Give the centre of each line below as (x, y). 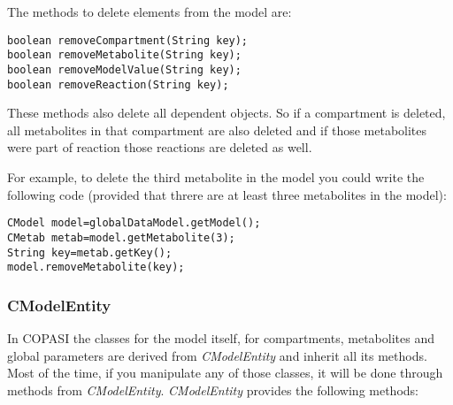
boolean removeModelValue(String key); (124, 69)
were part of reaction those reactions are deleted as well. (160, 147)
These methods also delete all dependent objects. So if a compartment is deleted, (226, 113)
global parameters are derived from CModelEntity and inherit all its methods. (217, 355)
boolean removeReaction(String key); (118, 84)
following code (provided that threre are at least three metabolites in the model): (227, 194)
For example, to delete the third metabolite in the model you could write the (216, 177)
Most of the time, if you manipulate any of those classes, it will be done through (225, 373)
